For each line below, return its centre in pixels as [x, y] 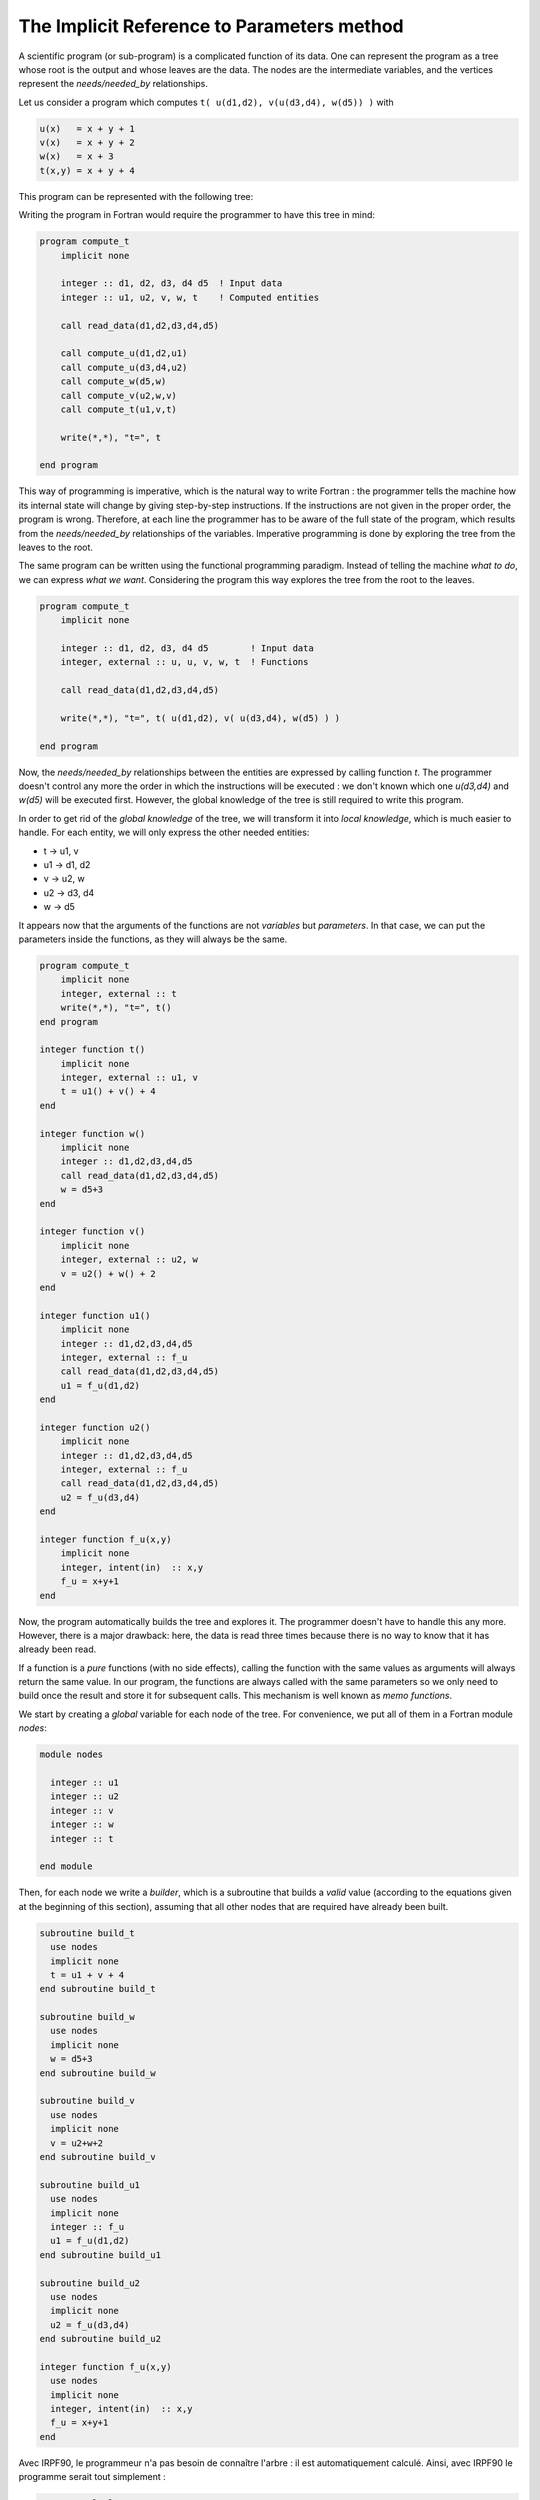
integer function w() [92, 1133]
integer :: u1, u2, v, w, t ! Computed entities [190, 297]
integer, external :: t [118, 993]
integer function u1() [95, 1315]
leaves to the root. [56, 547]
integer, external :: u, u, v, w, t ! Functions [184, 662]
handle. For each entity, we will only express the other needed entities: [164, 832]
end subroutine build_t [98, 1989]
